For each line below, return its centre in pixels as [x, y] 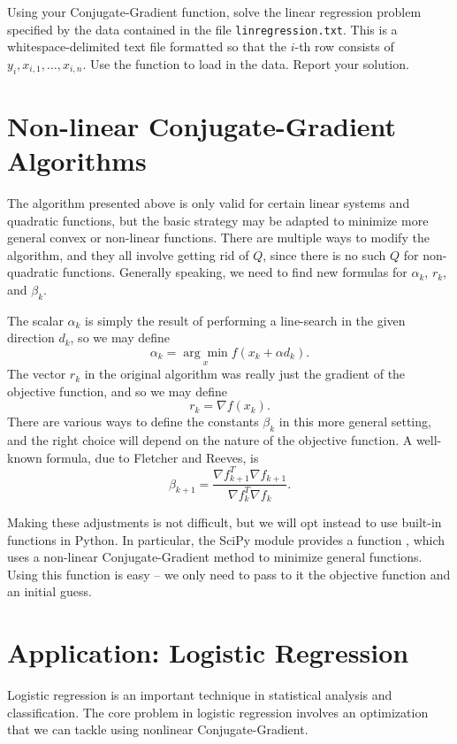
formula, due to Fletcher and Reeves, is [152, 457]
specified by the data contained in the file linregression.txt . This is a [202, 29]
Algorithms [77, 161]
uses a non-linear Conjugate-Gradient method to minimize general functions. [215, 557]
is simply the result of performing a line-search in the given [245, 320]
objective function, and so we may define [117, 391]
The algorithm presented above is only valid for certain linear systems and [209, 202]
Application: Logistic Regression [208, 652]
